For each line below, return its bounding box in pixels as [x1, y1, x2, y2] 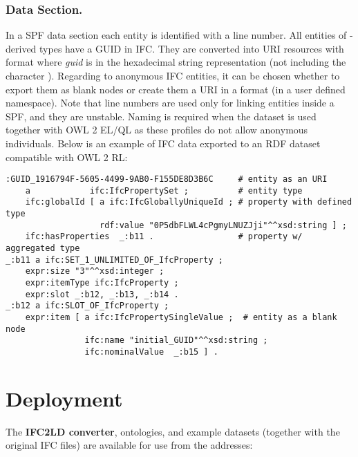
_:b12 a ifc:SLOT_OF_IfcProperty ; [6, 301, 169, 311]
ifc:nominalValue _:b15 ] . [84, 347, 218, 357]
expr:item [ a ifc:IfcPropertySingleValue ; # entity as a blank [25, 313, 337, 323]
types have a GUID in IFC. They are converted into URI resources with [39, 41, 344, 55]
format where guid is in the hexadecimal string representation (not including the [6, 55, 346, 69]
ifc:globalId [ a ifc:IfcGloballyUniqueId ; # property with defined [25, 197, 352, 207]
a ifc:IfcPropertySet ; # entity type [25, 185, 303, 196]
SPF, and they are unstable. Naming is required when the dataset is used [6, 109, 317, 123]
